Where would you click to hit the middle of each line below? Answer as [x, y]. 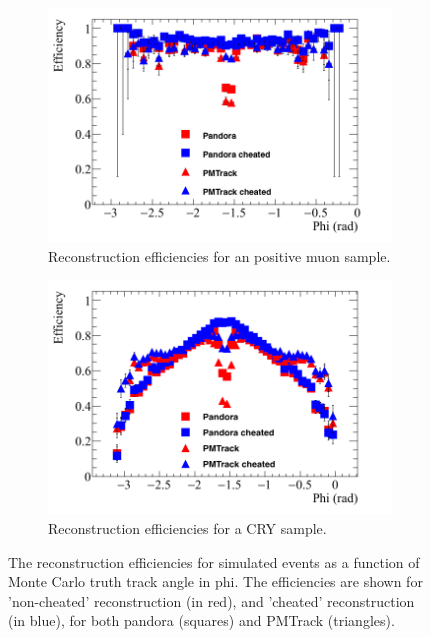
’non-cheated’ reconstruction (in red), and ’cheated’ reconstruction [211, 600]
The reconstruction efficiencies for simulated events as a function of [214, 561]
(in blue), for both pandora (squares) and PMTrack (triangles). [201, 620]
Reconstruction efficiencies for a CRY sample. [187, 527]
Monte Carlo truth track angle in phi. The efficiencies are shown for [215, 581]
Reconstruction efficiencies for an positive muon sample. [219, 255]
